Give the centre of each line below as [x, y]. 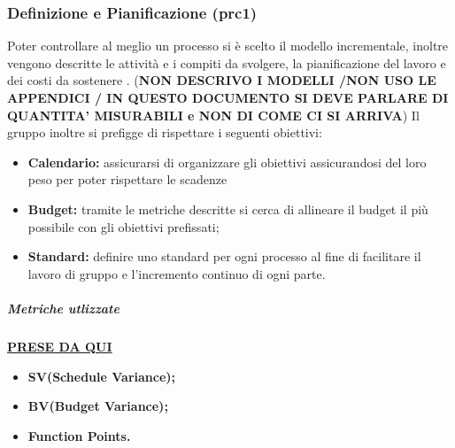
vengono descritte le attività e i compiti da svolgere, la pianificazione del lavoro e [227, 62]
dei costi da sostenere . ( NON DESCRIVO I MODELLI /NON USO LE [222, 80]
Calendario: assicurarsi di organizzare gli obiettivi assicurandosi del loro [227, 162]
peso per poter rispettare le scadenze [127, 179]
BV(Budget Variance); [98, 406]
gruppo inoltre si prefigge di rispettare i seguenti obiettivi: [165, 132]
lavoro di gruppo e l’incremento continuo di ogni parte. [177, 273]
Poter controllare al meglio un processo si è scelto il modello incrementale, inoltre [228, 46]
